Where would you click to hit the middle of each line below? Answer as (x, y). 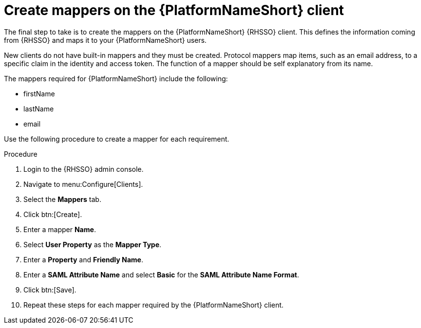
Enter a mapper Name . (60, 229)
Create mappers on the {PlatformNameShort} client (174, 10)
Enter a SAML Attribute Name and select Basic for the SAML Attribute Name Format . (161, 274)
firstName (39, 93)
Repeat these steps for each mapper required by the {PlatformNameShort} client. (153, 305)
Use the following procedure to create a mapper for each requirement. (117, 139)
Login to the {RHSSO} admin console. (84, 169)
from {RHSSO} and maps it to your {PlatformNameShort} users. (105, 40)
